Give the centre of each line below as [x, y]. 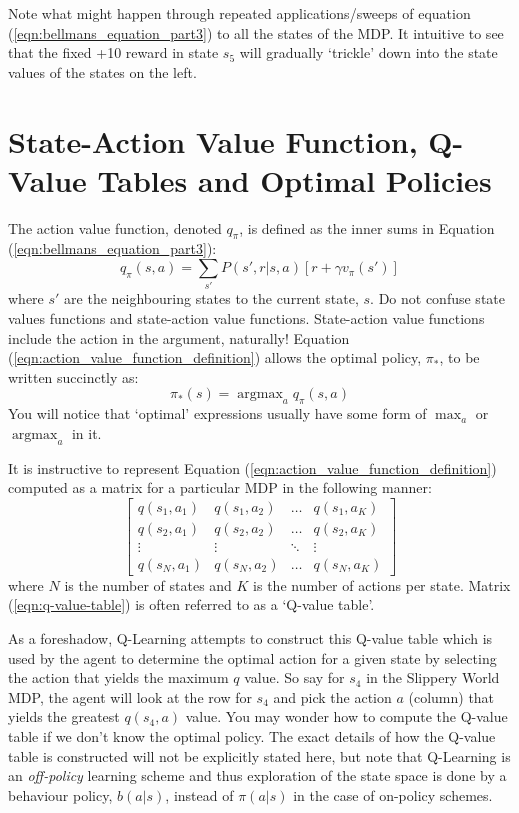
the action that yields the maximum [118, 677]
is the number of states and [148, 584]
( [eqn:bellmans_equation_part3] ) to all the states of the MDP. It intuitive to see [256, 32]
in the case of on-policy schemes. [393, 794]
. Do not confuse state [437, 298]
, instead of [199, 794]
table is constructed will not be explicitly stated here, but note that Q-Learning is [259, 755]
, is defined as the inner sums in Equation [367, 227]
